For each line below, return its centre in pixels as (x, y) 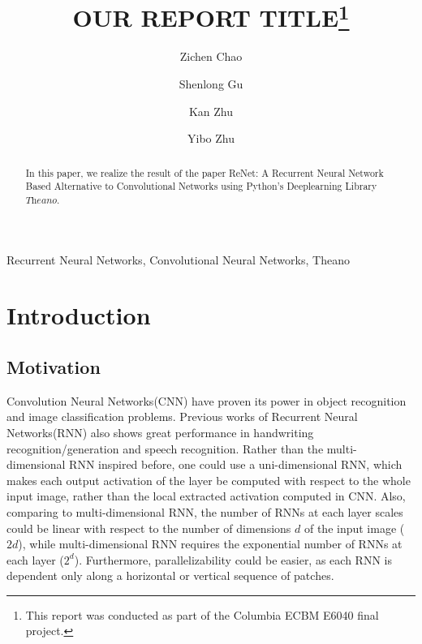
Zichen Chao (211, 56)
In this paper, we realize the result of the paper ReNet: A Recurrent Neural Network (205, 172)
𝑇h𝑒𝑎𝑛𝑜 (41, 200)
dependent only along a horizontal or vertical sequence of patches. (170, 575)
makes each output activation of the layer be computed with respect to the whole (209, 480)
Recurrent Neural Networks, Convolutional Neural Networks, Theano (178, 259)
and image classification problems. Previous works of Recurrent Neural (182, 416)
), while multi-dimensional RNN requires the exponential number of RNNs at (210, 544)
